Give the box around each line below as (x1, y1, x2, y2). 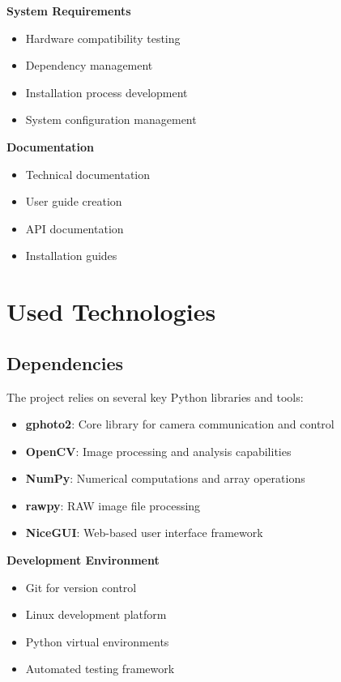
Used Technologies (6, 295, 216, 328)
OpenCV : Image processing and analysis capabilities (25, 442, 292, 459)
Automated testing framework (25, 660, 175, 677)
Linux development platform (25, 606, 167, 623)
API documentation (25, 220, 124, 237)
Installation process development (25, 83, 188, 100)
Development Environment (6, 552, 160, 569)
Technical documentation (25, 165, 151, 182)
